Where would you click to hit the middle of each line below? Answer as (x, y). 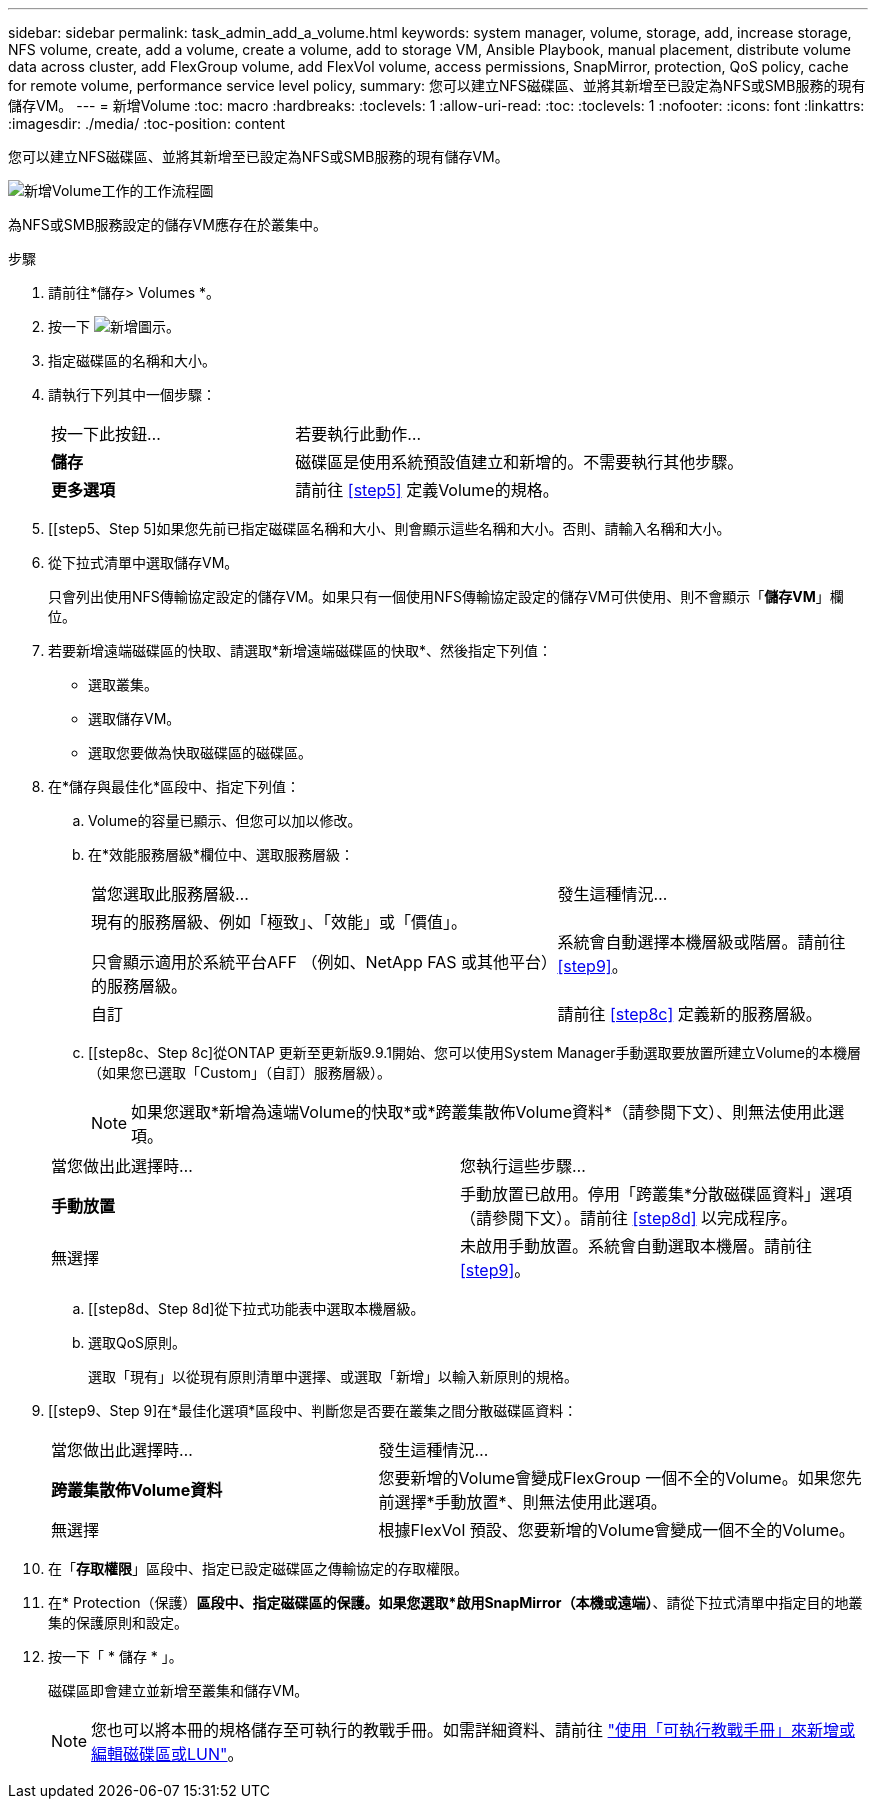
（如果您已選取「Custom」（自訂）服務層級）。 (239, 1072)
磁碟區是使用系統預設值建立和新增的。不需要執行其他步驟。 (519, 462)
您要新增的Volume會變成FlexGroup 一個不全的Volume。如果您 (612, 1478)
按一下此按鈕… (106, 434)
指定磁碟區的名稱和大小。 (132, 360)
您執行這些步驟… (523, 1166)
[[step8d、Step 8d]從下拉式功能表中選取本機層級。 (256, 1308)
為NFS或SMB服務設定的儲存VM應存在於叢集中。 (167, 224)
